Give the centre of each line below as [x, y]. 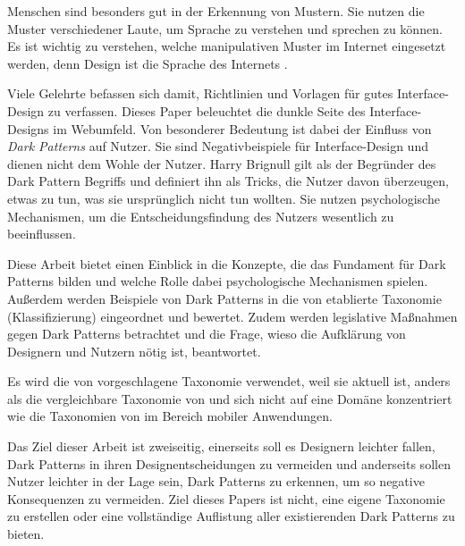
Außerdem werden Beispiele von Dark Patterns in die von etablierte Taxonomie [224, 298]
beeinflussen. [42, 234]
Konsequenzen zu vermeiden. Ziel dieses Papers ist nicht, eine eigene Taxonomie [226, 498]
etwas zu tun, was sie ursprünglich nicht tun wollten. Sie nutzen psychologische [224, 198]
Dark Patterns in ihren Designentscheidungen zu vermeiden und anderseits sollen [229, 463]
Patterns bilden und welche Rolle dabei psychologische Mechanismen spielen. [218, 281]
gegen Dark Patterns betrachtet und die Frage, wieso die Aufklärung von [207, 334]
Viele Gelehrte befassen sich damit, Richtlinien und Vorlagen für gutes [200, 93]
